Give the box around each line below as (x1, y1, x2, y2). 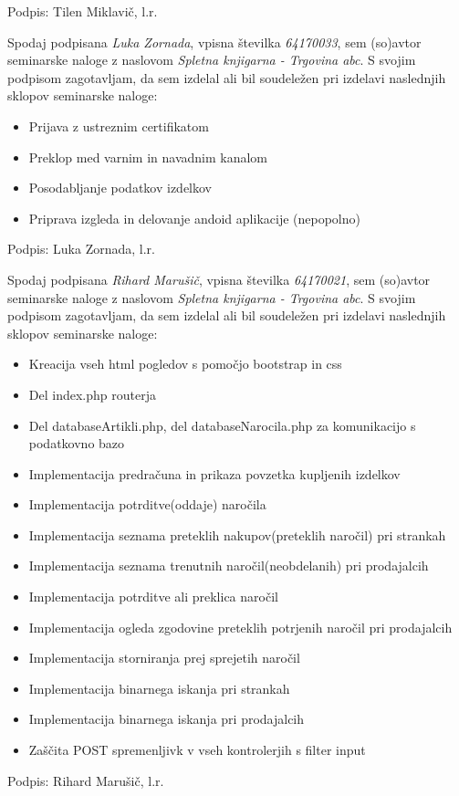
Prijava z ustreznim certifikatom (28, 116, 209, 135)
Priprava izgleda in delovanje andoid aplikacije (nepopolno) (28, 208, 360, 227)
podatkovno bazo (28, 434, 125, 453)
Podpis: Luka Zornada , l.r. (7, 239, 155, 258)
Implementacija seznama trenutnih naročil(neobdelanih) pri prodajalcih (28, 556, 429, 575)
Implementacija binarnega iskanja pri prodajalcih (28, 709, 305, 728)
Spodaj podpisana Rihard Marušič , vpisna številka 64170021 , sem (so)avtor (7, 269, 431, 288)
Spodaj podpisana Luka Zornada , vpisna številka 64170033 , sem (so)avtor (7, 32, 422, 51)
